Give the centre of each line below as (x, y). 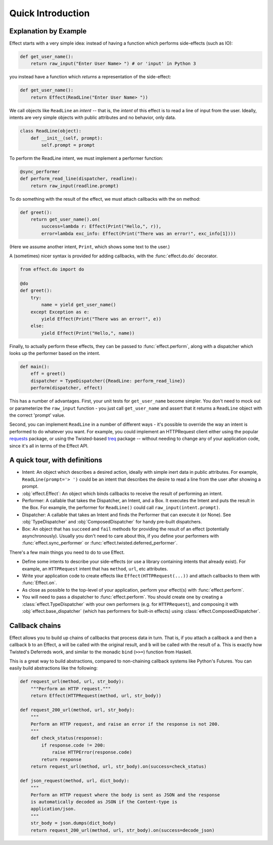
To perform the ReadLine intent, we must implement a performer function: (86, 158)
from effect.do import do (52, 270)
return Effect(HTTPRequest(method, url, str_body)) (96, 696)
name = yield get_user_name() (79, 305)
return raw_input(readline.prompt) (75, 186)
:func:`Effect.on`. (40, 583)
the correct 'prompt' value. (37, 415)
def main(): (35, 367)
